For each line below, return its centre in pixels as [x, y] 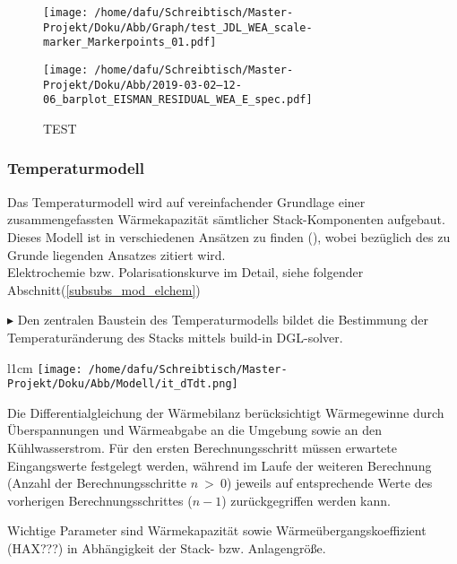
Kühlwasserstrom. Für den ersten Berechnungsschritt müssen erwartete [202, 447]
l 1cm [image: [45, 367]
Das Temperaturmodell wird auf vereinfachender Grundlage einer [186, 201]
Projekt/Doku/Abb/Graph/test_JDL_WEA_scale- [178, 27]
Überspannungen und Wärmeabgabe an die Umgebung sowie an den [194, 430]
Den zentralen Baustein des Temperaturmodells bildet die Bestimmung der [223, 320]
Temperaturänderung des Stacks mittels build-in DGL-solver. [175, 337]
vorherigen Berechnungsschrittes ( [100, 500]
